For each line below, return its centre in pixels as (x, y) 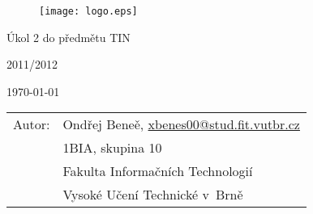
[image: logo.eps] (88, 11)
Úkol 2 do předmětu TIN (69, 37)
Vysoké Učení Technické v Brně (153, 195)
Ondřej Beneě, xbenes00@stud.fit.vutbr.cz (181, 124)
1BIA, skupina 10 (112, 148)
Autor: (32, 124)
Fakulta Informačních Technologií (158, 171)
